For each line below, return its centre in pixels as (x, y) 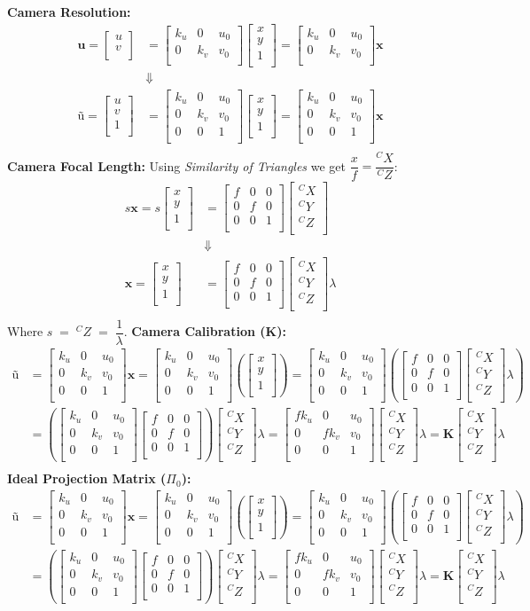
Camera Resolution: (69, 12)
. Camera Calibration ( (195, 331)
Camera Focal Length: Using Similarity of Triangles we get (177, 165)
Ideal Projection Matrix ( (87, 478)
